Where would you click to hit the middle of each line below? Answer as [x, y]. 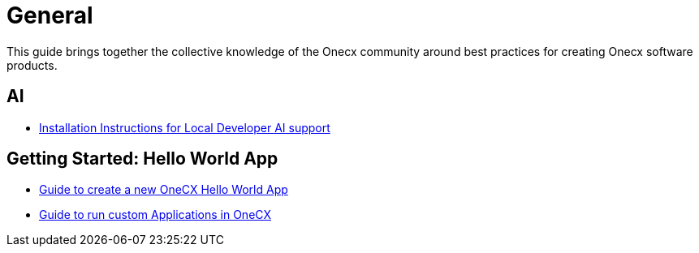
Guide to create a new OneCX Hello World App [164, 190]
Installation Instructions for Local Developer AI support [185, 127]
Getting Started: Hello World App [142, 159]
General [50, 15]
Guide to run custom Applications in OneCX [155, 215]
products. [32, 65]
